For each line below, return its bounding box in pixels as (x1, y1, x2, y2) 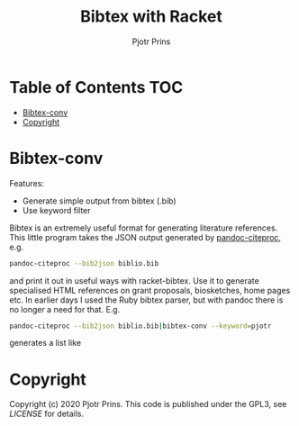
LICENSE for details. (9, 408, 85, 420)
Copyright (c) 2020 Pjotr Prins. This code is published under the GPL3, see (9, 399, 287, 410)
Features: (9, 177, 45, 188)
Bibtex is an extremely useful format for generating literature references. (9, 222, 278, 233)
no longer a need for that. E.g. (9, 304, 121, 314)
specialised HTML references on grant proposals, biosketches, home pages (9, 285, 291, 295)
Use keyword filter (22, 204, 92, 215)
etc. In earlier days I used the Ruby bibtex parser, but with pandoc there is (9, 295, 284, 305)
